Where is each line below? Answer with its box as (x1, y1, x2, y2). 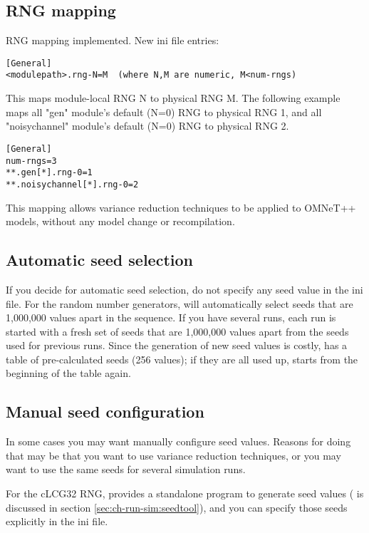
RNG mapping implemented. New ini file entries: (6, 33, 219, 48)
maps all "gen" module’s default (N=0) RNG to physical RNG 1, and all (6, 104, 322, 119)
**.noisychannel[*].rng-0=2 (6, 179, 139, 190)
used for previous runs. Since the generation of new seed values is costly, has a (6, 338, 348, 353)
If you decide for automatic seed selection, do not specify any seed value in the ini (6, 281, 363, 296)
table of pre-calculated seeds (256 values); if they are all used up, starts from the (6, 351, 358, 366)
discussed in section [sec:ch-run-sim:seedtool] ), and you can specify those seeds (6, 500, 348, 514)
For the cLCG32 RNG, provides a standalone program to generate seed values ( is (6, 486, 364, 501)
